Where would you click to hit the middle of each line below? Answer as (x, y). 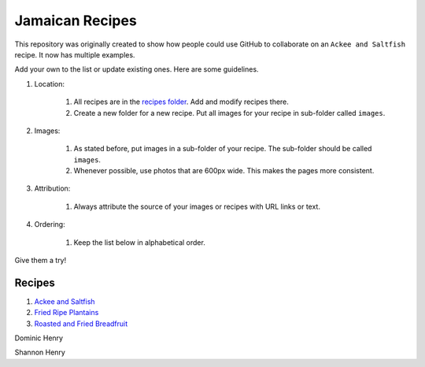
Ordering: (50, 224)
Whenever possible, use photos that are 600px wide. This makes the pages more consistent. (224, 171)
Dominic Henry (39, 338)
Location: (49, 83)
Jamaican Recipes (76, 20)
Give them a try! (41, 261)
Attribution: (52, 188)
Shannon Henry (40, 352)
